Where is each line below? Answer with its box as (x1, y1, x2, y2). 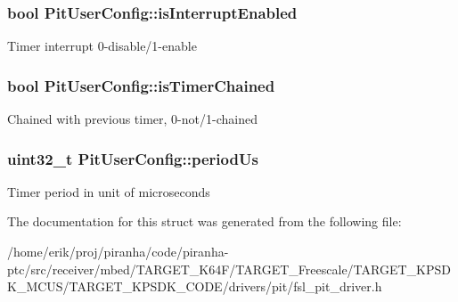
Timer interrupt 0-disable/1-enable (7, 37, 197, 55)
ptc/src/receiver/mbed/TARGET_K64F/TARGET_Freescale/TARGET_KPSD (7, 259, 451, 278)
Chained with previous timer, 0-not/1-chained (7, 110, 258, 128)
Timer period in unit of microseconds (7, 182, 210, 200)
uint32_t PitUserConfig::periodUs (7, 147, 258, 169)
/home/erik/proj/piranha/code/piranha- (7, 242, 229, 261)
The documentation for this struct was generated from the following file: (7, 212, 402, 231)
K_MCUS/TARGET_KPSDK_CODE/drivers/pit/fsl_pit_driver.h (7, 277, 382, 296)
